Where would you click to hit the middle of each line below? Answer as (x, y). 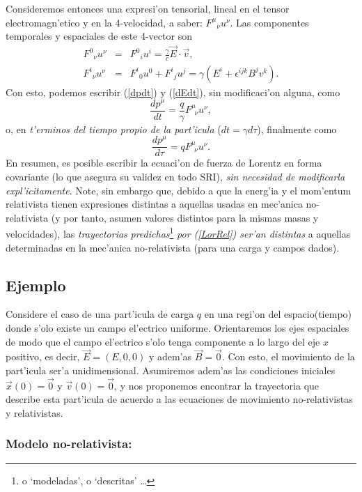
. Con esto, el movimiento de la (288, 356)
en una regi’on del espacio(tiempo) (278, 314)
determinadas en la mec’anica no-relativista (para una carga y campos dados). (173, 247)
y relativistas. (34, 412)
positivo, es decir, (43, 356)
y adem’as (170, 356)
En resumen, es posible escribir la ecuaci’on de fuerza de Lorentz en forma (164, 163)
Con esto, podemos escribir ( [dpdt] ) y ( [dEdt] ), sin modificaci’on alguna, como (173, 92)
